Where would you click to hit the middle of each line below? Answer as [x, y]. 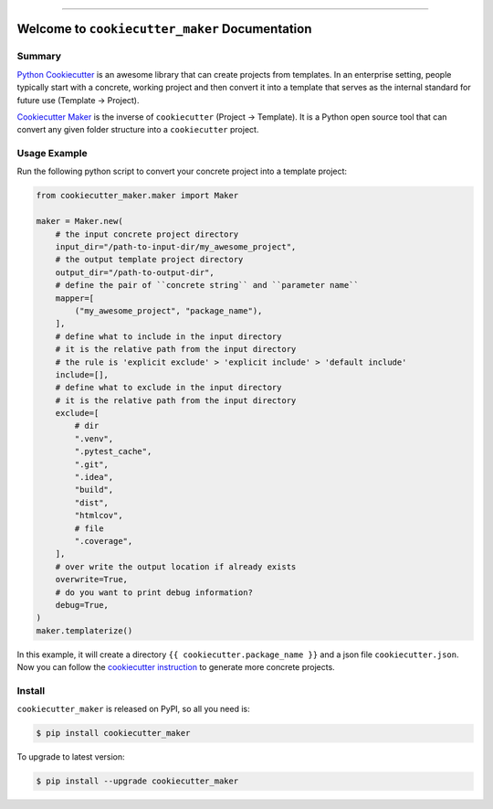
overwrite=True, [91, 580]
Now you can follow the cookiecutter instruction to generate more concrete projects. [176, 667]
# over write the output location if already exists [176, 566]
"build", [94, 490]
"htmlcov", [99, 516]
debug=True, [82, 605]
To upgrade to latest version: [71, 757]
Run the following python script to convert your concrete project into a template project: [182, 171]
